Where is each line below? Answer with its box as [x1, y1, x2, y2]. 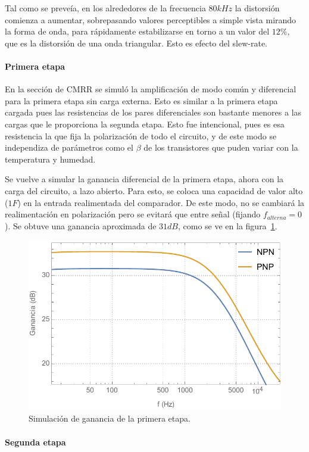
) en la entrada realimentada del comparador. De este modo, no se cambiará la [17, 196, 305, 208]
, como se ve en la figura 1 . [177, 219, 277, 232]
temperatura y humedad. [5, 152, 96, 165]
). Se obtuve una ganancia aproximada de [5, 219, 157, 232]
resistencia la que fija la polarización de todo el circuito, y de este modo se [5, 129, 277, 142]
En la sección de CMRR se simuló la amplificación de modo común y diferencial [5, 83, 296, 95]
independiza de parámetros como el [5, 141, 133, 154]
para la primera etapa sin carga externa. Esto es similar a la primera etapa [5, 94, 278, 107]
